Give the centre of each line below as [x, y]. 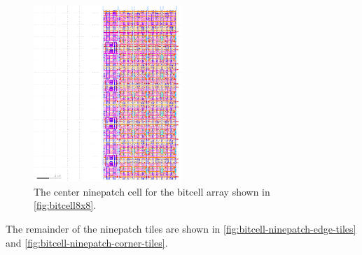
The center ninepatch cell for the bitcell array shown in [152, 191]
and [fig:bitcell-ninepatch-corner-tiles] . [87, 242]
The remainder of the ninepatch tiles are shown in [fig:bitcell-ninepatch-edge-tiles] [181, 228]
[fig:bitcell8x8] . [65, 205]
